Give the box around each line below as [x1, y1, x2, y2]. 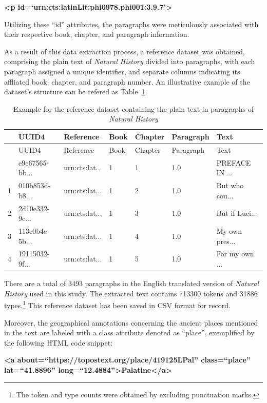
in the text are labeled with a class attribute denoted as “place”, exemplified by [4, 327, 255, 338]
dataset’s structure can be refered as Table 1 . [4, 86, 147, 97]
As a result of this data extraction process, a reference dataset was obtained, [4, 46, 245, 56]
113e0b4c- [18, 225, 49, 236]
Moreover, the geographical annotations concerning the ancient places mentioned [4, 317, 258, 328]
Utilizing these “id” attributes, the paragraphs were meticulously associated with [4, 18, 259, 29]
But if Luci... [216, 208, 257, 218]
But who [216, 180, 244, 191]
